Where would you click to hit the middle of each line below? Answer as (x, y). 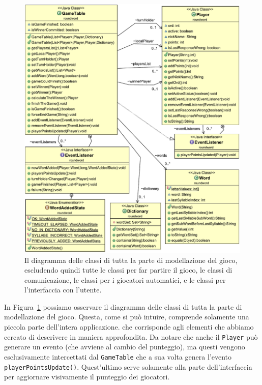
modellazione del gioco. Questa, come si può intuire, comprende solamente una (127, 317)
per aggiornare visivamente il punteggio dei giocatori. (87, 377)
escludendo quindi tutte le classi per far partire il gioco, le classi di (128, 270)
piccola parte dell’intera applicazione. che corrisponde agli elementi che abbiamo (129, 327)
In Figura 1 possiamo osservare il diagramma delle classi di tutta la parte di (123, 306)
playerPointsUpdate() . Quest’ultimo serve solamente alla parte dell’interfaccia (128, 366)
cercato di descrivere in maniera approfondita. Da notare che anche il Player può (131, 336)
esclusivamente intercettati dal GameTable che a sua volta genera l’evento (118, 356)
